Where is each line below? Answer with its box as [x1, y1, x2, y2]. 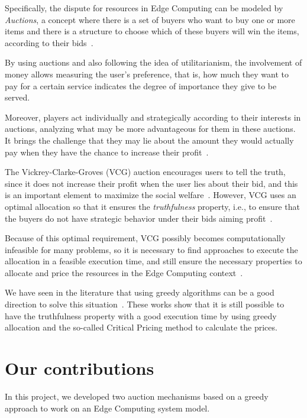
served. [5, 91, 30, 103]
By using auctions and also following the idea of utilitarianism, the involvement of [5, 56, 302, 69]
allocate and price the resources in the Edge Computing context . [5, 266, 243, 278]
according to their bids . [5, 36, 93, 48]
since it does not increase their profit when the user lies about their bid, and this [5, 177, 298, 189]
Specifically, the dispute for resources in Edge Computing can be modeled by [5, 2, 283, 14]
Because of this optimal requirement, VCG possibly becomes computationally [5, 232, 286, 244]
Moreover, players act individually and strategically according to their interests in [5, 111, 301, 123]
